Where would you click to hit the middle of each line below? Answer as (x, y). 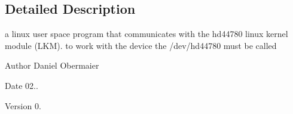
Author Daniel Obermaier (52, 65)
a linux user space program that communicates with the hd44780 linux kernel (146, 34)
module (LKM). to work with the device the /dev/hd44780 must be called (141, 45)
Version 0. (23, 105)
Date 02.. (22, 85)
